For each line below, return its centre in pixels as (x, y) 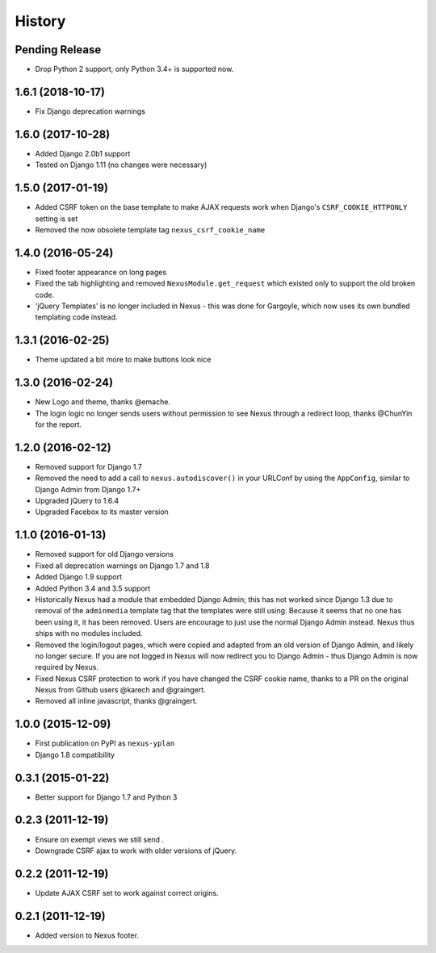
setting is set (57, 219)
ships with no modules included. (89, 633)
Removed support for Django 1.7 (89, 466)
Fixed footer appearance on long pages (101, 272)
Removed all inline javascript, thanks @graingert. (116, 701)
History (40, 21)
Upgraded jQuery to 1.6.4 (77, 501)
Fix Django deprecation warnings (90, 111)
